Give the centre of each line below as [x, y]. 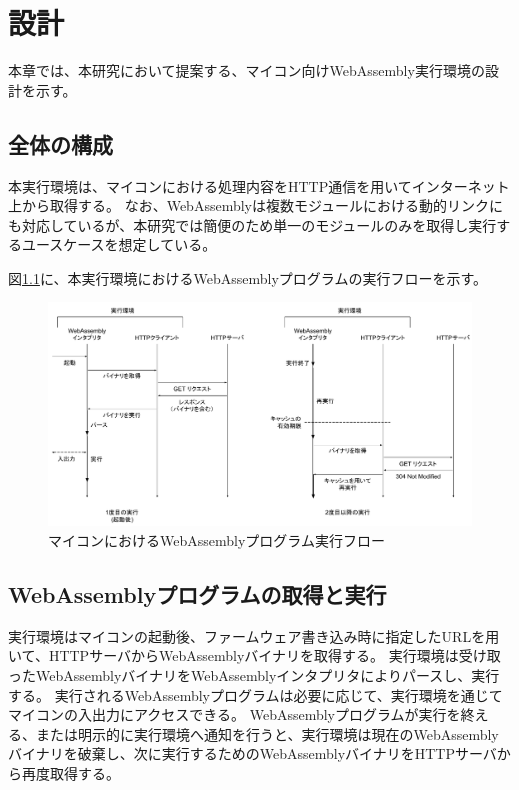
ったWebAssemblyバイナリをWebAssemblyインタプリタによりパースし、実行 [254, 675]
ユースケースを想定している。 [119, 244]
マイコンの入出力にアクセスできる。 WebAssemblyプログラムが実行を [234, 714]
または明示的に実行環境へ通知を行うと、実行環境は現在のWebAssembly [267, 733]
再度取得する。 [70, 773]
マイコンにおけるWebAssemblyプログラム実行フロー [216, 540]
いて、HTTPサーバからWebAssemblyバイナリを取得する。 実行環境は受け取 [254, 655]
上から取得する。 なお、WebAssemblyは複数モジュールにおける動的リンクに [255, 205]
